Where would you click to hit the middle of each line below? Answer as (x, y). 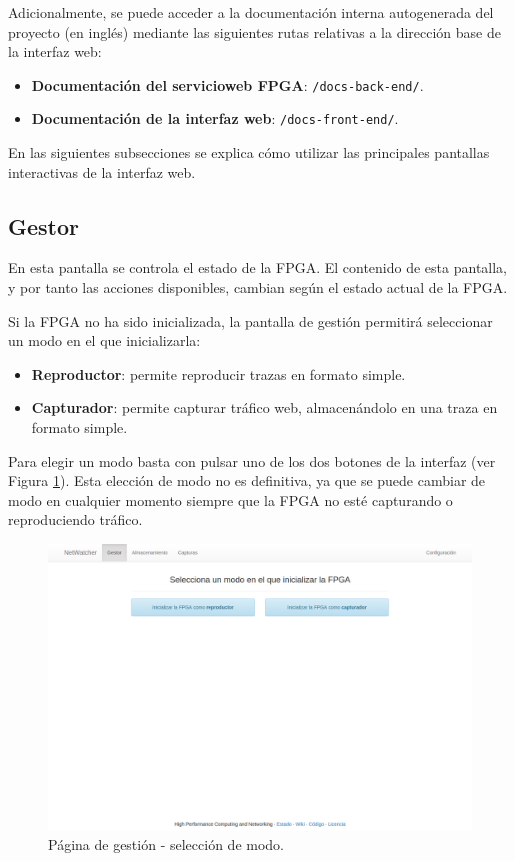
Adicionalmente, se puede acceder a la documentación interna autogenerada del (251, 12)
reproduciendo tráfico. (75, 519)
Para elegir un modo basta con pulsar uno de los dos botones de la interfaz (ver (252, 460)
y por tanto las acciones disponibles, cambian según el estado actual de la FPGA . (258, 287)
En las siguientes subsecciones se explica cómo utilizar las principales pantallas (249, 152)
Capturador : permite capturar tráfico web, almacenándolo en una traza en (264, 407)
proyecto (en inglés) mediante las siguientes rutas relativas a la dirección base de (254, 31)
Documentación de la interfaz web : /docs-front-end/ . (215, 118)
